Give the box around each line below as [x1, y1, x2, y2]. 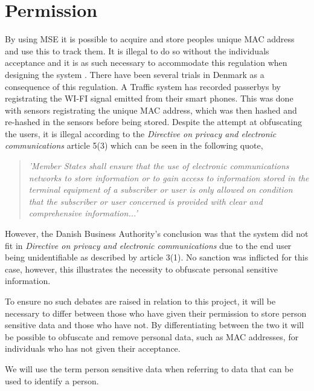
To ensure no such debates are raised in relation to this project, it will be [5, 295, 276, 307]
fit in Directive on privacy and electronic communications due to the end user [5, 239, 292, 251]
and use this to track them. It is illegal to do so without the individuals [5, 44, 269, 57]
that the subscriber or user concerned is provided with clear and [28, 195, 263, 207]
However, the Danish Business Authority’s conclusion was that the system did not [5, 227, 309, 240]
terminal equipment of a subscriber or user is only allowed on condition [28, 183, 293, 196]
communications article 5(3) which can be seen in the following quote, [5, 139, 263, 152]
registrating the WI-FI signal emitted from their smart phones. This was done [5, 92, 293, 105]
